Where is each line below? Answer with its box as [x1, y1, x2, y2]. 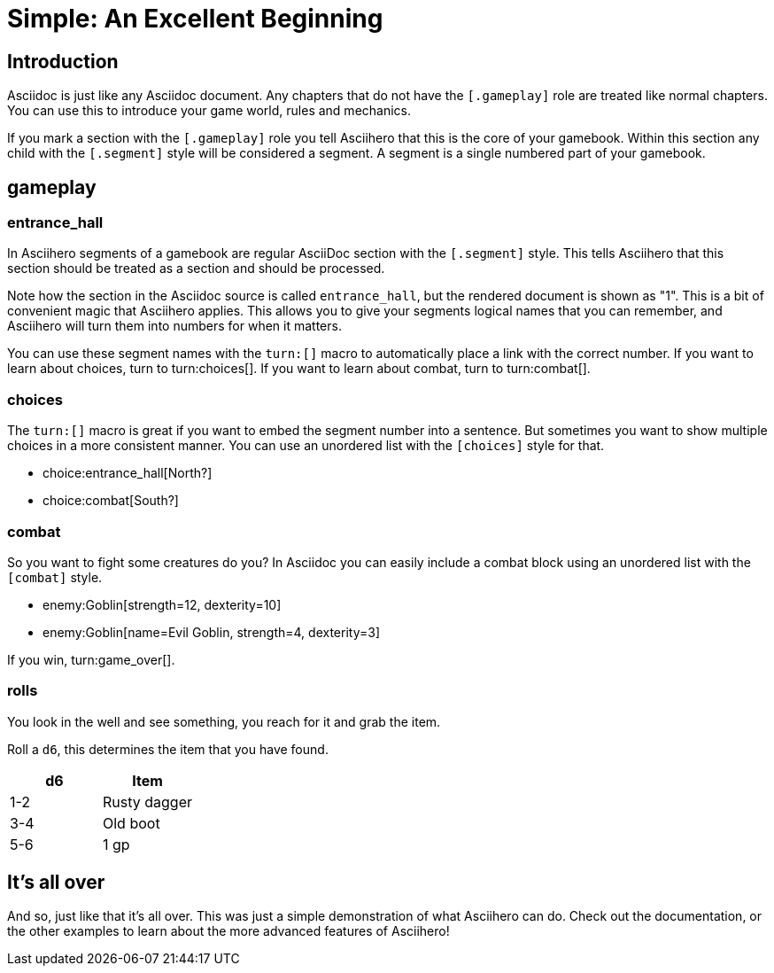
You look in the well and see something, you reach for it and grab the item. [7, 713, 441, 729]
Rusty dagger [103, 792, 192, 811]
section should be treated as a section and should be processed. [7, 261, 385, 276]
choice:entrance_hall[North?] [43, 465, 213, 481]
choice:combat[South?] [43, 493, 179, 509]
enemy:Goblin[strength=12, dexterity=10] [43, 596, 282, 612]
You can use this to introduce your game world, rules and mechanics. [7, 103, 412, 119]
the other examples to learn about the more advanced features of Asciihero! [7, 923, 450, 939]
